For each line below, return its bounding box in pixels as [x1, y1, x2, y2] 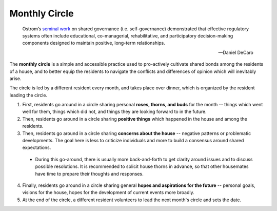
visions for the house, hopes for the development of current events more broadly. [22, 189, 194, 196]
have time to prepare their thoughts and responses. [35, 170, 144, 177]
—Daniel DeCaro [218, 49, 253, 55]
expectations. [22, 144, 51, 151]
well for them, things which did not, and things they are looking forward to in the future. [22, 108, 207, 115]
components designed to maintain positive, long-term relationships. [22, 40, 165, 46]
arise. [9, 75, 22, 82]
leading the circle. [9, 92, 48, 98]
